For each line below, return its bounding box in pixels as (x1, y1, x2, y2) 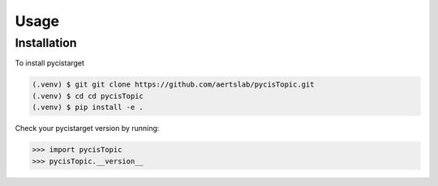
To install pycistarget (15, 58, 85, 68)
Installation (15, 36, 77, 50)
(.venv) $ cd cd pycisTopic (32, 91, 144, 100)
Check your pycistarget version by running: (15, 124, 160, 133)
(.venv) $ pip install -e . (32, 103, 144, 112)
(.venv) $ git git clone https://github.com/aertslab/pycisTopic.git (32, 80, 315, 89)
